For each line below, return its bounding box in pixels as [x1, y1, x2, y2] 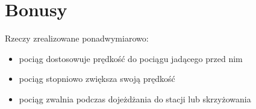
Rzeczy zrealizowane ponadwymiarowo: [5, 32, 149, 45]
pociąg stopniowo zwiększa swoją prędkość [19, 72, 175, 85]
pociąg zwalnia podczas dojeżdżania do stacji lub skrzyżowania [19, 92, 251, 105]
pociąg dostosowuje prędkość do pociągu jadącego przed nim [19, 52, 243, 64]
